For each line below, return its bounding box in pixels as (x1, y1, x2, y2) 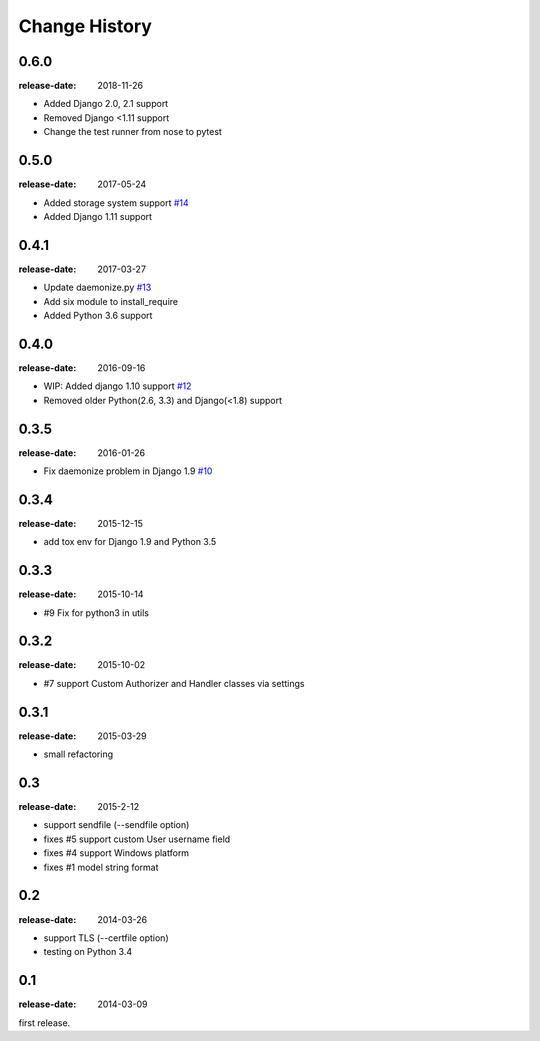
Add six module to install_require (43, 295, 179, 307)
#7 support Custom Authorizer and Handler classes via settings (43, 677, 305, 689)
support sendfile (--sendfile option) (43, 819, 190, 831)
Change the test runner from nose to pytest (43, 126, 222, 138)
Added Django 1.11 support (43, 210, 153, 222)
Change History (18, 15, 152, 37)
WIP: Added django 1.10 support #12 (43, 380, 192, 392)
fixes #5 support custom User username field (43, 833, 231, 845)
